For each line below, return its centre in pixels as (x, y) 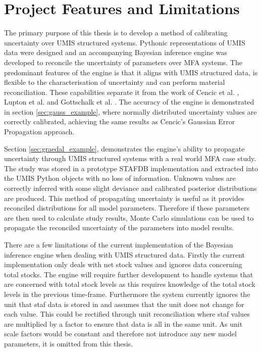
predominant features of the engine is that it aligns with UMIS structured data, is (131, 72)
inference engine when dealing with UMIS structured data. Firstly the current (125, 254)
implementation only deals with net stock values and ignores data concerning (123, 264)
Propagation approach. (39, 132)
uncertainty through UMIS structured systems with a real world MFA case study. (130, 158)
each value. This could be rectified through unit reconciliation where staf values (127, 314)
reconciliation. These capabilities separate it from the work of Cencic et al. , (122, 92)
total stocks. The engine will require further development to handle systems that (129, 274)
